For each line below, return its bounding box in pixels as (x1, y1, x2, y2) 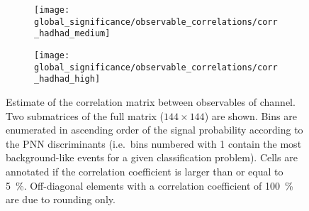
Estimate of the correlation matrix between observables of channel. (6, 94, 296, 109)
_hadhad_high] (34, 74, 101, 85)
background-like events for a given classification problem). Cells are (6, 150, 298, 165)
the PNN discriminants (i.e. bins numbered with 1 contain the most (6, 136, 302, 151)
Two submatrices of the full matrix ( (6, 108, 164, 123)
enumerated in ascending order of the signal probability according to (6, 122, 303, 137)
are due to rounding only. (6, 192, 116, 207)
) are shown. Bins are (204, 108, 297, 123)
